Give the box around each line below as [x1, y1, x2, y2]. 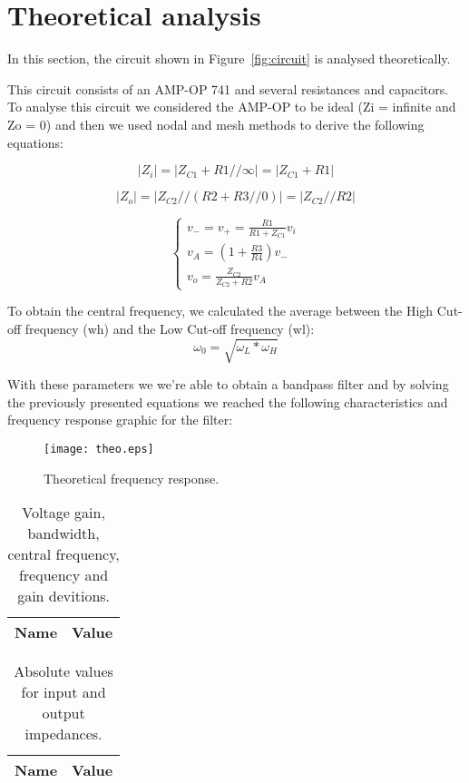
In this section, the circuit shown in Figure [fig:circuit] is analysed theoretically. [7, 49, 451, 68]
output [42, 702, 85, 724]
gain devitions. [17, 585, 111, 607]
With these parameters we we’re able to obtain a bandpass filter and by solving [7, 375, 449, 394]
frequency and [18, 564, 109, 586]
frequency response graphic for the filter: [7, 410, 233, 429]
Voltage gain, [22, 502, 105, 524]
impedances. [24, 723, 103, 745]
